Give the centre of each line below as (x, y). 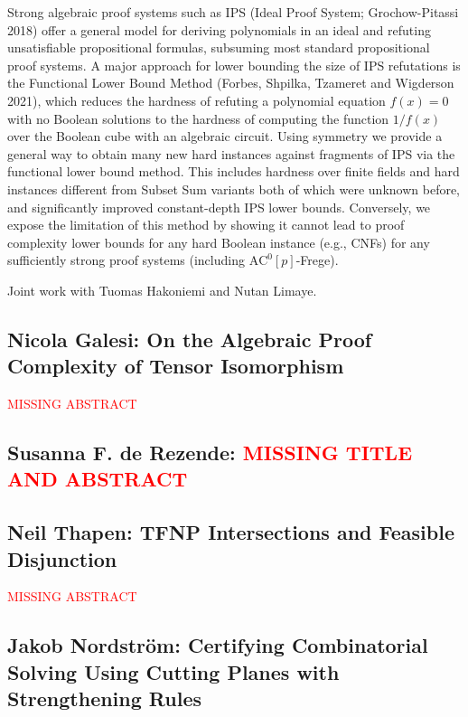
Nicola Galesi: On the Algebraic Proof (190, 339)
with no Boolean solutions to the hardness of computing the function (198, 118)
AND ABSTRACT (98, 479)
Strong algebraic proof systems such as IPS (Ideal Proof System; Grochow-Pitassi (233, 12)
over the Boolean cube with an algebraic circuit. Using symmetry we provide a (225, 136)
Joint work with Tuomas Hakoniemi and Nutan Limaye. (162, 290)
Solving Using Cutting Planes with (173, 671)
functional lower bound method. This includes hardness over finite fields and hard (234, 171)
